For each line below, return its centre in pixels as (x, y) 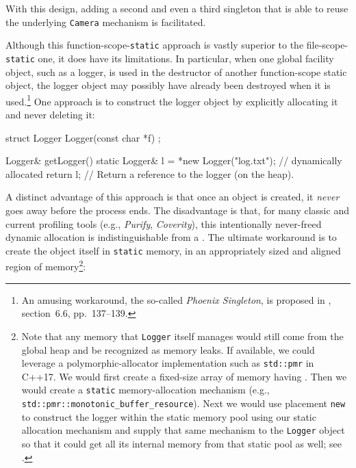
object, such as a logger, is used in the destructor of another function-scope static (176, 71)
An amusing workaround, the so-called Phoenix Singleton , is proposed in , (176, 299)
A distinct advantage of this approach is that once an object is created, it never (173, 197)
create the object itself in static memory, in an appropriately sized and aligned (173, 250)
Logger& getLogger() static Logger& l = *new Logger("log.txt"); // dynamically (174, 160)
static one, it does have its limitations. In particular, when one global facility (170, 58)
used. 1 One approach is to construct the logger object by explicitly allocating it (172, 100)
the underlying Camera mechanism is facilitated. (106, 22)
